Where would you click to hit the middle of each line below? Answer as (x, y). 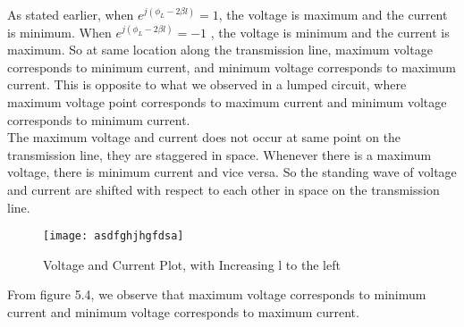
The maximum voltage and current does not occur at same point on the (204, 137)
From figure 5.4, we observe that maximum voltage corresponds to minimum (217, 294)
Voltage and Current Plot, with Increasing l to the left (192, 264)
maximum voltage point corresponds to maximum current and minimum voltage (227, 101)
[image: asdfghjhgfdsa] (114, 236)
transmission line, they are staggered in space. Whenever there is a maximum (219, 154)
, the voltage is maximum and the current (333, 14)
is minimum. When (59, 32)
